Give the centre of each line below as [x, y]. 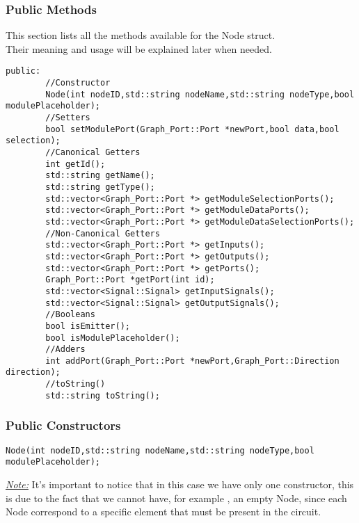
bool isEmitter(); [88, 326]
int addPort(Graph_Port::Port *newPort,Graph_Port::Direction [192, 361]
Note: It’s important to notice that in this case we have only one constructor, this [180, 484]
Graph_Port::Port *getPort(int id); [130, 280]
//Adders [65, 349]
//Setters [68, 118]
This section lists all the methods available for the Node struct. [141, 35]
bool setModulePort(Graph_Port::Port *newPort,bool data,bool [192, 129]
